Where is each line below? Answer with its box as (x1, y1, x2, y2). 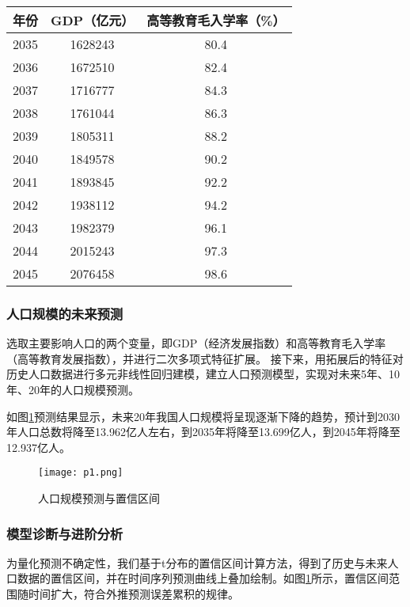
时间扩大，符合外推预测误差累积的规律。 (28, 586, 239, 602)
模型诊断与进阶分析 (6, 523, 123, 543)
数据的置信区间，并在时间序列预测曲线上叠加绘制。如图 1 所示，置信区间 (17, 570, 389, 586)
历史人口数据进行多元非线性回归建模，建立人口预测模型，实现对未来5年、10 (6, 366, 400, 382)
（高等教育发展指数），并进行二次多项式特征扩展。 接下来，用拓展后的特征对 (6, 350, 404, 366)
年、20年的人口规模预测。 (6, 381, 139, 397)
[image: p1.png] (38, 467, 123, 479)
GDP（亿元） (51, 11, 135, 29)
